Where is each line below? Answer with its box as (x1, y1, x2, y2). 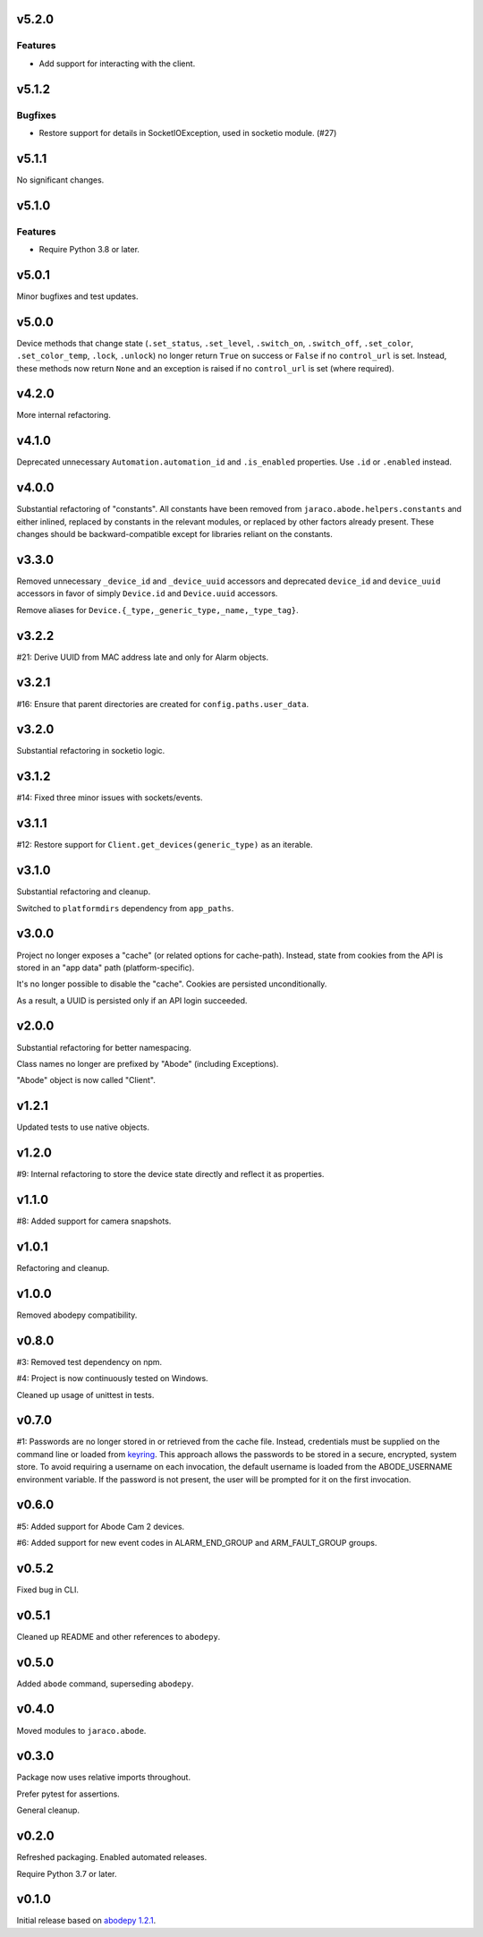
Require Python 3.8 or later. (38, 243, 140, 254)
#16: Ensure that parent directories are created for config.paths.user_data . (16, 698, 309, 709)
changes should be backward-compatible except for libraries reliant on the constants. (16, 529, 333, 540)
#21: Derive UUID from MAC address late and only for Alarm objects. (16, 652, 268, 662)
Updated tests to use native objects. (16, 1122, 150, 1132)
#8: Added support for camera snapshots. (16, 1216, 172, 1226)
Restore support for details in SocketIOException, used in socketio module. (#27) (38, 127, 337, 138)
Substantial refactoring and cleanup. (16, 886, 151, 897)
